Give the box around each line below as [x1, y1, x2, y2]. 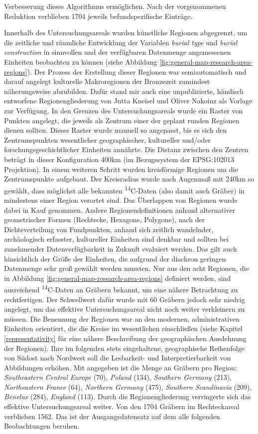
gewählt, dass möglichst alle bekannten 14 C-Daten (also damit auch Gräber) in [4, 183, 245, 195]
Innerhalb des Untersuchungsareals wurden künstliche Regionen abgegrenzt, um [4, 27, 248, 38]
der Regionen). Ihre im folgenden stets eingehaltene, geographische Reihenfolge [4, 343, 245, 353]
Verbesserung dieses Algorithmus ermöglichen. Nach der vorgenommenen [4, 1, 226, 11]
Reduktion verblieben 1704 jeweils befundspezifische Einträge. [4, 10, 193, 21]
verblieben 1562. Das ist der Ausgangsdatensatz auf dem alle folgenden [4, 411, 220, 421]
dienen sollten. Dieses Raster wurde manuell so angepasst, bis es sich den [4, 125, 227, 135]
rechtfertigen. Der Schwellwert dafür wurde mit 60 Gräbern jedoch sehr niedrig [4, 294, 245, 304]
